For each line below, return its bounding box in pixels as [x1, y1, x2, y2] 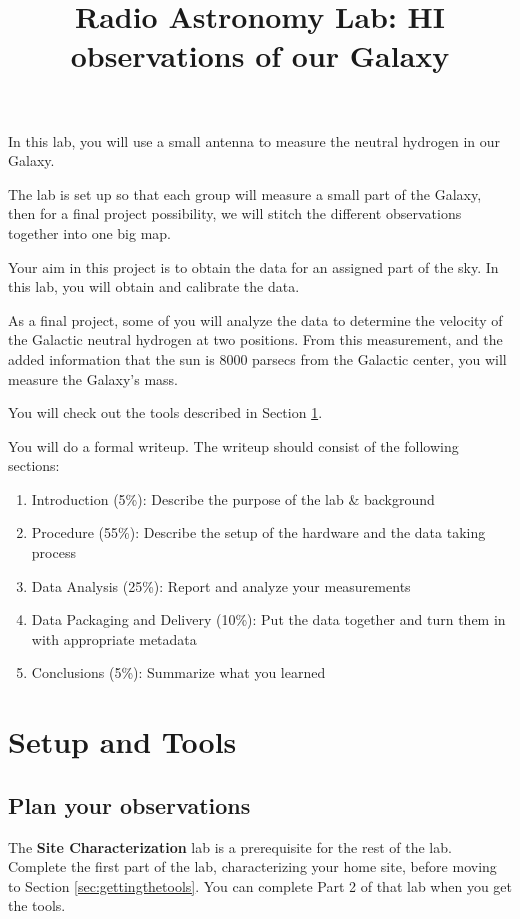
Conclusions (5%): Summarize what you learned [31, 662, 326, 683]
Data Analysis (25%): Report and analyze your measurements [31, 575, 411, 596]
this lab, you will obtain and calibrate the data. [8, 276, 300, 297]
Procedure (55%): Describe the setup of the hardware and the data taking [31, 522, 486, 543]
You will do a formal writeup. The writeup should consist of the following [8, 435, 459, 456]
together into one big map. [8, 222, 171, 243]
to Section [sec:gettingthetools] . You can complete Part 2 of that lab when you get [8, 875, 512, 896]
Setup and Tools [8, 721, 237, 762]
